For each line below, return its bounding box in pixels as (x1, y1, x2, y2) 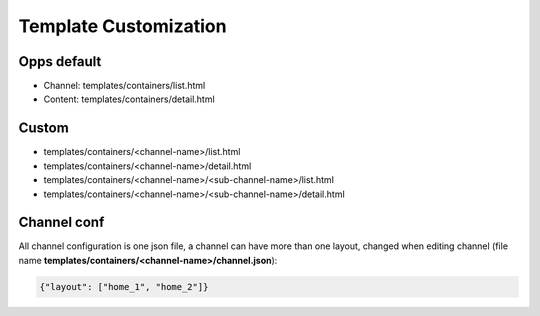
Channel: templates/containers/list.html (43, 80, 206, 92)
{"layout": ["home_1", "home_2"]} (39, 281, 209, 292)
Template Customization (18, 15, 227, 37)
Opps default (18, 53, 102, 70)
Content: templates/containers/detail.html (43, 93, 215, 105)
